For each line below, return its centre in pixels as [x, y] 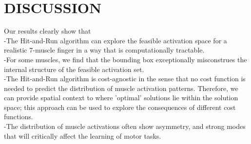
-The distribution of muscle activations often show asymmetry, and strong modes [125, 126]
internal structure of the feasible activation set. [74, 69]
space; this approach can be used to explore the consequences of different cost [120, 107]
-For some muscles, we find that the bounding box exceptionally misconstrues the [125, 59]
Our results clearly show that [48, 31]
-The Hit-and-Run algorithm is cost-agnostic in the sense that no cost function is [125, 79]
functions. [19, 117]
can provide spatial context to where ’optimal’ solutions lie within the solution [121, 98]
